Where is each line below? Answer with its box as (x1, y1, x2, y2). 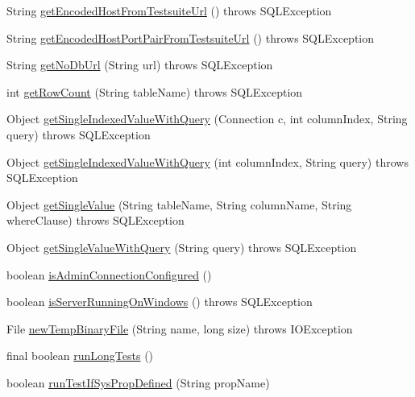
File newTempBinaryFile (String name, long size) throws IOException (6, 320, 353, 337)
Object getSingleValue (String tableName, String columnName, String (6, 196, 352, 213)
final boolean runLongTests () (6, 347, 154, 364)
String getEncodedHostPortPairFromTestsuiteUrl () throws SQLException (6, 29, 375, 46)
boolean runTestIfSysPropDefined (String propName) (6, 374, 270, 391)
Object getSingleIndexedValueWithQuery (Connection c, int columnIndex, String (6, 110, 408, 127)
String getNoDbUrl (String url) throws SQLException (6, 56, 273, 73)
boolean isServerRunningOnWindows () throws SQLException (6, 293, 313, 310)
